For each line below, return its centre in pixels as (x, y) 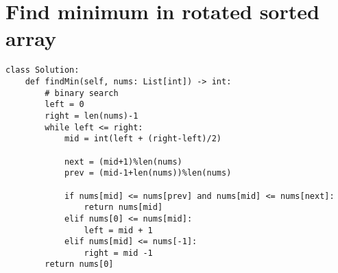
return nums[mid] (123, 207)
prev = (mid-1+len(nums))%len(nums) (148, 173)
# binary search (82, 93)
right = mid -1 (118, 253)
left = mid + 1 (118, 230)
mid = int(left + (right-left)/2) (143, 139)
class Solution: (43, 70)
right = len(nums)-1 (92, 116)
